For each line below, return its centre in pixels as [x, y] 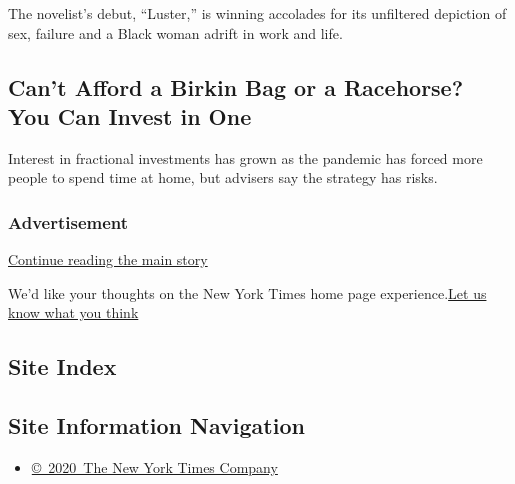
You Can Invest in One [130, 115]
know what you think [73, 312]
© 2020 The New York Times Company [154, 466]
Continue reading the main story [108, 259]
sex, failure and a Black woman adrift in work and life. [175, 32]
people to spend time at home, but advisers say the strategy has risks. [223, 177]
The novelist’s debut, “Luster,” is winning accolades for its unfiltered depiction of [257, 13]
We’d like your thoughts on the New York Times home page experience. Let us [247, 292]
